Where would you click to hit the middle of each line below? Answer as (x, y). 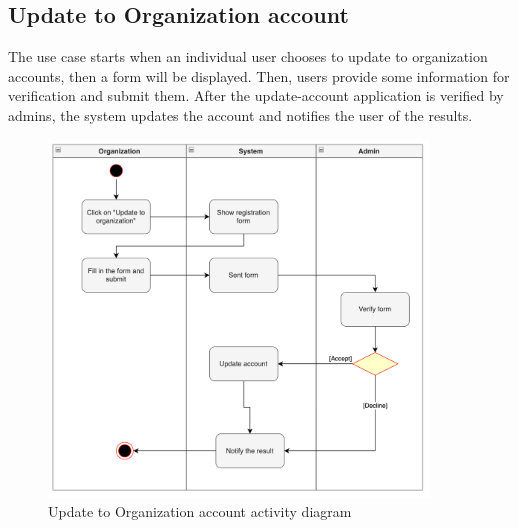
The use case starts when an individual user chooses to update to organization (248, 56)
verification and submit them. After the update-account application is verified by (256, 95)
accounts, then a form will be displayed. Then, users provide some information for (259, 75)
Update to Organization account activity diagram (200, 511)
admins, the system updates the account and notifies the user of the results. (240, 114)
